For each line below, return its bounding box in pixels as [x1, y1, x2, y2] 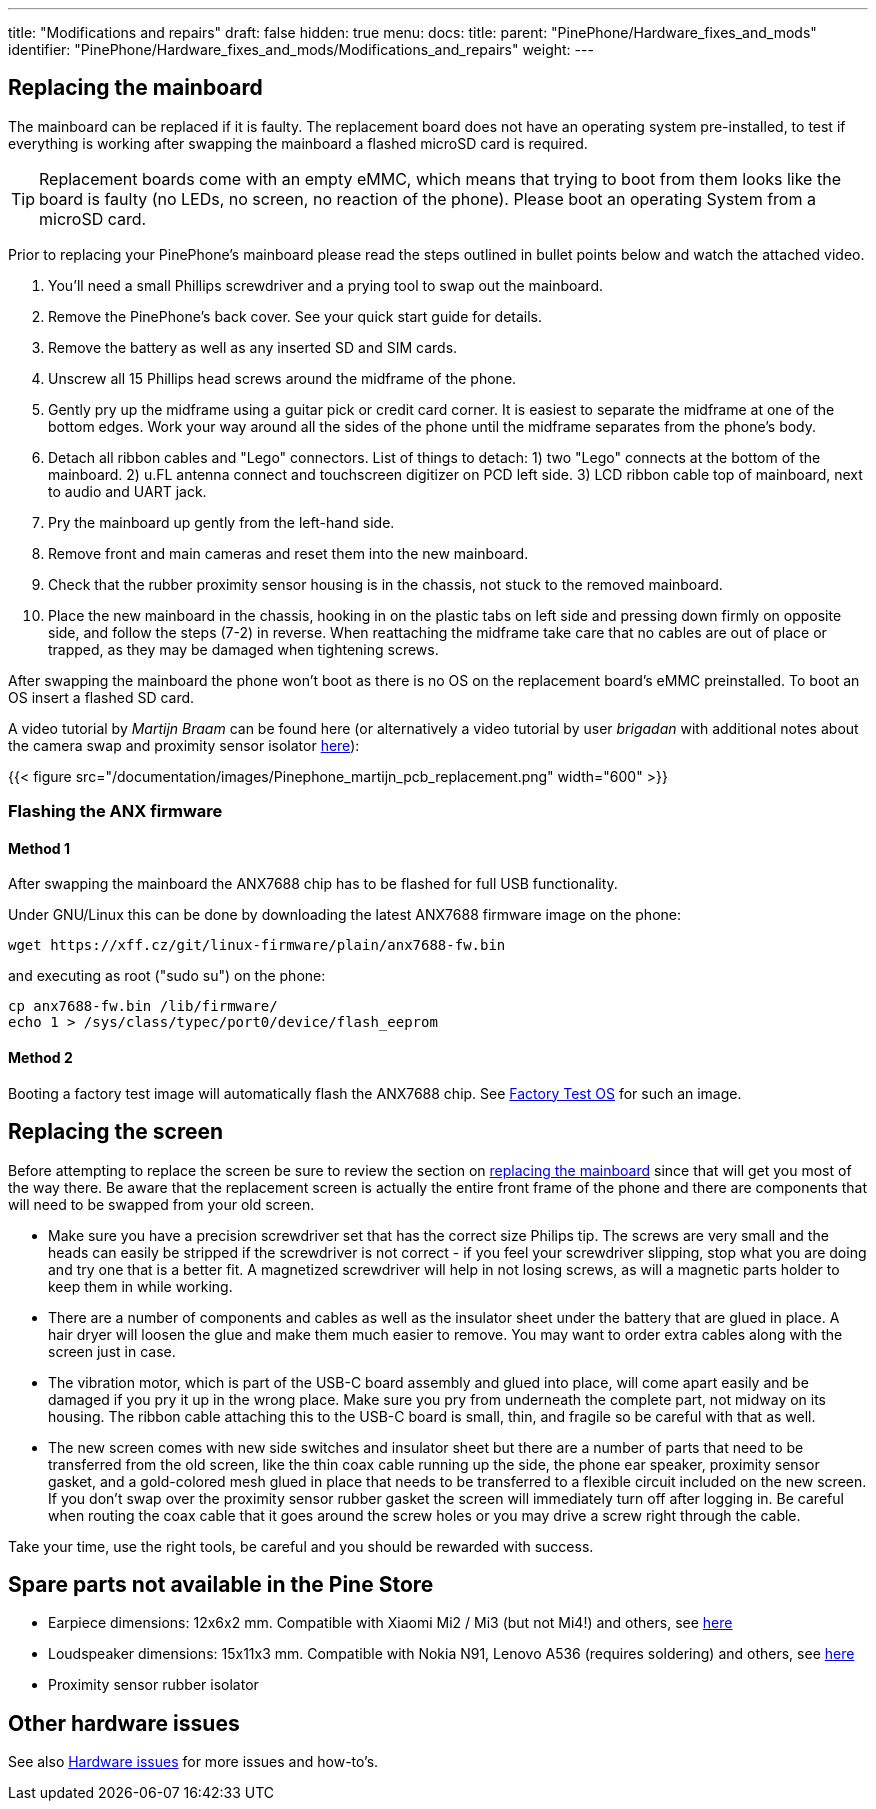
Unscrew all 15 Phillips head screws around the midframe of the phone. [48, 369, 517, 387]
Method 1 [8, 839, 71, 857]
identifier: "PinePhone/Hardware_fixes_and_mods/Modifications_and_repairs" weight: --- [8, 41, 594, 58]
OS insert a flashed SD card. [8, 688, 195, 706]
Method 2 [8, 1049, 73, 1067]
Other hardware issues [8, 1710, 240, 1736]
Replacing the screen [8, 1119, 224, 1145]
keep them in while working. [48, 1277, 233, 1295]
